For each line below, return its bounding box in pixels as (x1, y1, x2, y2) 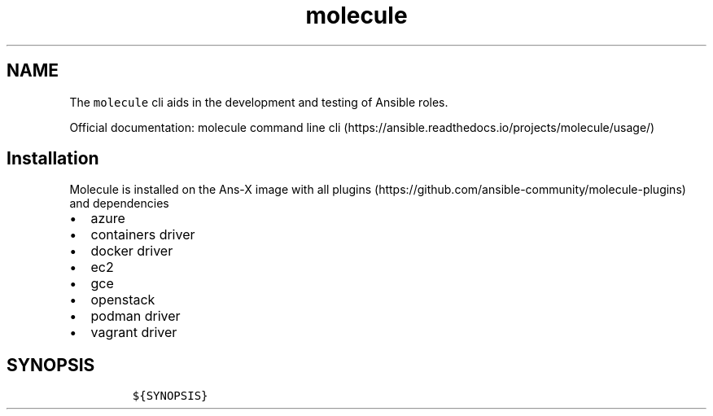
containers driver (90, 226, 195, 243)
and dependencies (69, 196, 169, 211)
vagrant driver (90, 324, 177, 341)
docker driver (90, 243, 173, 260)
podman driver (90, 308, 181, 325)
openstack (90, 291, 155, 309)
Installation (7, 148, 99, 169)
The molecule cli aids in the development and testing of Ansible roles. (69, 94, 448, 109)
